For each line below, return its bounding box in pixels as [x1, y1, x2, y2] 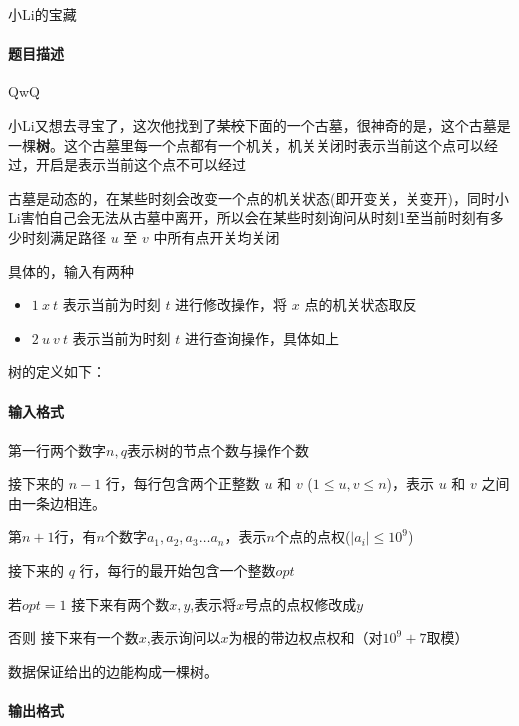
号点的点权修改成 [244, 593, 357, 614]
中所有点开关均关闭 [153, 226, 280, 247]
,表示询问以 [146, 627, 221, 648]
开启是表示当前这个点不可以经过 [35, 154, 246, 175]
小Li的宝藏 [8, 4, 77, 24]
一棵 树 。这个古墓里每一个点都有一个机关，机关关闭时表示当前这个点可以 [8, 134, 484, 155]
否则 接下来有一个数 [8, 627, 139, 648]
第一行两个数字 [8, 439, 106, 460]
